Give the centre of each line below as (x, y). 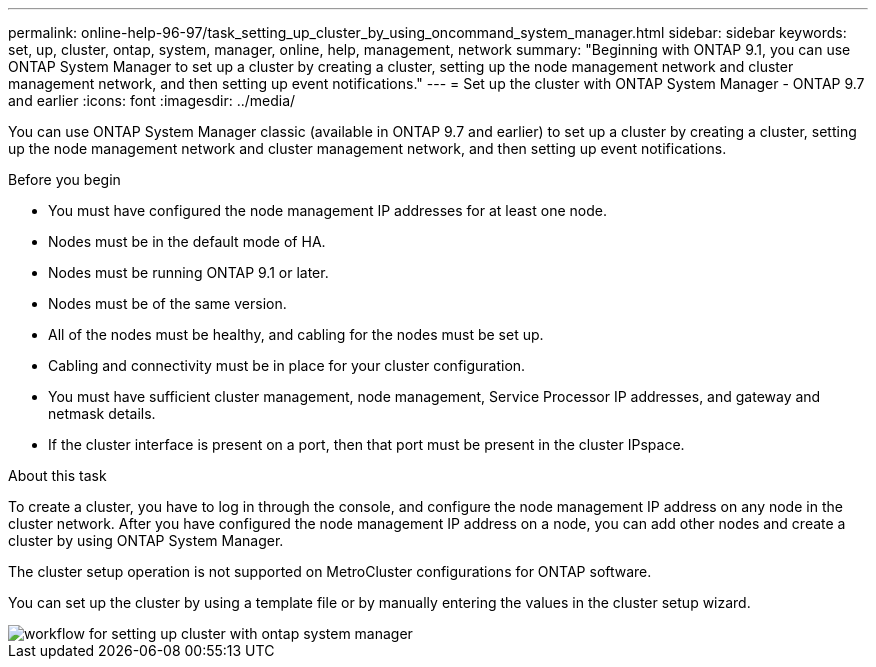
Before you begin (64, 179)
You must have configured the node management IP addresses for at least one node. (327, 210)
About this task (57, 475)
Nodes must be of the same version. (167, 303)
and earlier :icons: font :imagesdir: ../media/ (152, 100)
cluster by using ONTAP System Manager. (146, 540)
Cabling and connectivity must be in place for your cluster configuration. (287, 365)
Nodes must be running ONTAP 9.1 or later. (188, 272)
